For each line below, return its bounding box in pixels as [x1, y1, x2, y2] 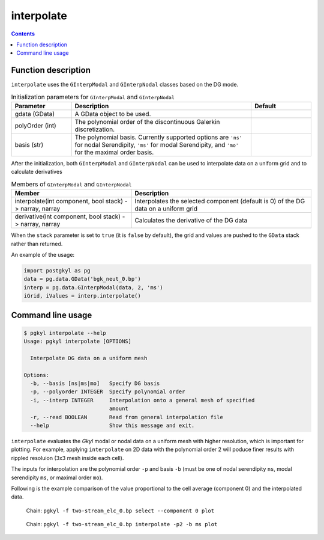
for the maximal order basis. [74, 148, 154, 156]
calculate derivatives [11, 168, 62, 176]
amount [109, 405, 128, 412]
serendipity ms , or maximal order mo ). [11, 474, 103, 481]
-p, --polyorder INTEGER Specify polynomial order [30, 388, 185, 395]
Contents [11, 30, 35, 37]
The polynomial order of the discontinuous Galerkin [74, 118, 220, 126]
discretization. [74, 125, 115, 133]
